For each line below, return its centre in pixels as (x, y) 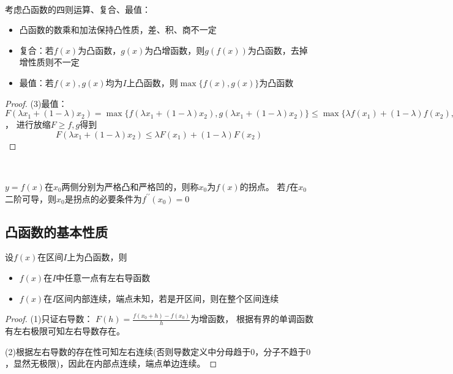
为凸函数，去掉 (278, 50)
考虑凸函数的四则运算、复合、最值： (78, 9)
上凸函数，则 (152, 82)
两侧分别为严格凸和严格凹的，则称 (130, 186)
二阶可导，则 (31, 198)
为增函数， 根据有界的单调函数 (252, 319)
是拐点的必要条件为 (103, 198)
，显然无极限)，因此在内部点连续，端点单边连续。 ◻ (111, 363)
